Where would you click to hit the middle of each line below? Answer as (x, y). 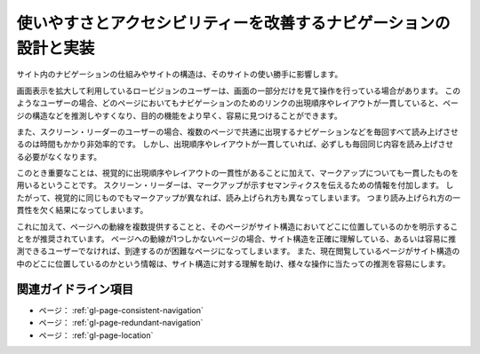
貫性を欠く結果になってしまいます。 (82, 210)
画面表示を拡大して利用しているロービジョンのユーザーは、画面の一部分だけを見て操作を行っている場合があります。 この (239, 90)
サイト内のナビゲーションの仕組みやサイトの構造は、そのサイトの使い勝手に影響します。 (180, 75)
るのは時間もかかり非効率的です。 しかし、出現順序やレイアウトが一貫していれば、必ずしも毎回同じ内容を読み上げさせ (235, 144)
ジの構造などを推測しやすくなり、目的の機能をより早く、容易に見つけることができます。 (179, 115)
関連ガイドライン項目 (75, 289)
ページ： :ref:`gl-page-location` (96, 335)
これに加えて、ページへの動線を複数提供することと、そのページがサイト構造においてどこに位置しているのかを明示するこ (237, 226)
